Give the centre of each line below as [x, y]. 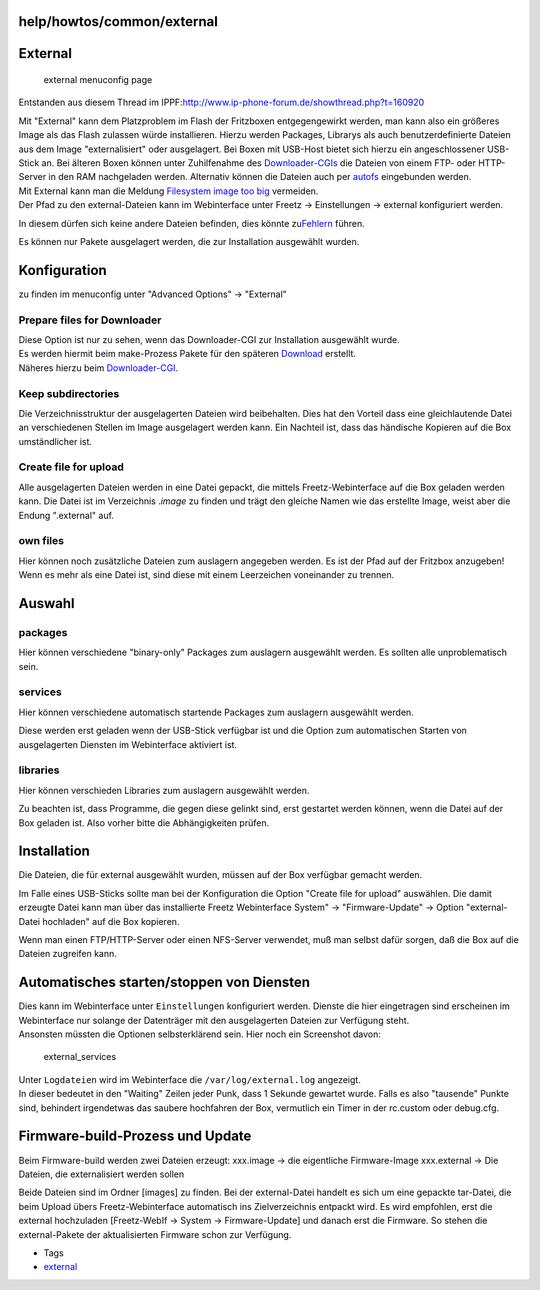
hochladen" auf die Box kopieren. [110, 921]
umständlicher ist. [55, 441]
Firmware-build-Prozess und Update [135, 1136]
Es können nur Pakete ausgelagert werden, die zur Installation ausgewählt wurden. [189, 241]
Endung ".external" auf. [66, 515]
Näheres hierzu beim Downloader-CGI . [98, 367]
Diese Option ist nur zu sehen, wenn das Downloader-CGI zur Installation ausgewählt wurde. [209, 339]
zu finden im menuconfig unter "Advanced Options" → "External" [152, 294]
